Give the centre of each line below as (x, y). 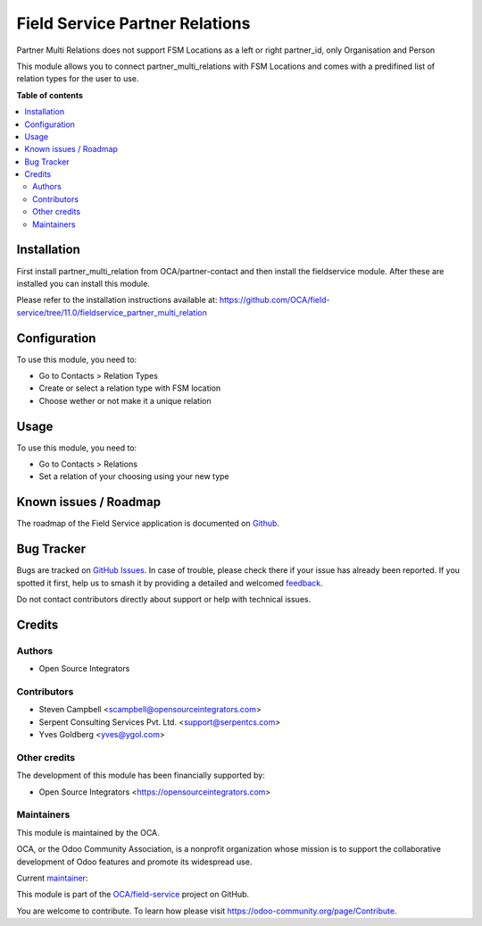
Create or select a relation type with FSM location (130, 388)
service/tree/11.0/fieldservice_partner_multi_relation (112, 312)
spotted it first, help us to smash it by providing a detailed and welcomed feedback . (170, 583)
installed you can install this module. (83, 283)
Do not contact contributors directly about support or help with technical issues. (164, 600)
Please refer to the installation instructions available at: (117, 300)
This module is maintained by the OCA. (88, 832)
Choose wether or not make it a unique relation (125, 400)
